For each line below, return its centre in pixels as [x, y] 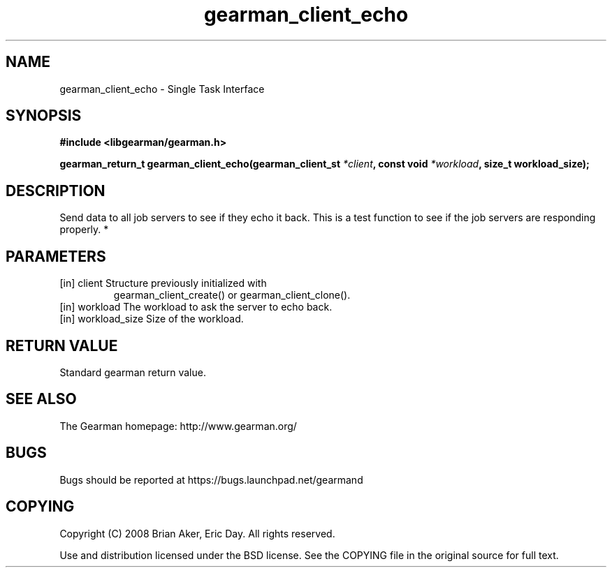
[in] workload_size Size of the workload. [152, 319]
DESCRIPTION [56, 191]
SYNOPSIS [44, 116]
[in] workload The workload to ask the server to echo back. [196, 307]
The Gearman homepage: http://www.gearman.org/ [178, 426]
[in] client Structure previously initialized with [163, 283]
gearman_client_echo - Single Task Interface [162, 89]
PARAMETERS [56, 256]
